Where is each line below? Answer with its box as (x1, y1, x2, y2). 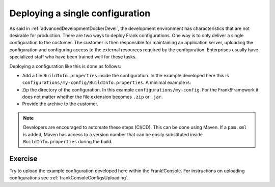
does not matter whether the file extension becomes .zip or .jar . (22, 94, 163, 100)
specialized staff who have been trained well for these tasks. (9, 54, 137, 60)
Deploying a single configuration (9, 8, 151, 19)
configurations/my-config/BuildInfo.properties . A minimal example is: (22, 79, 191, 86)
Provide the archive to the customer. (22, 101, 99, 107)
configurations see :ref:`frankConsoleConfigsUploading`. (9, 175, 129, 181)
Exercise (9, 154, 38, 163)
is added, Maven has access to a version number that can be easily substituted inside (23, 131, 203, 137)
